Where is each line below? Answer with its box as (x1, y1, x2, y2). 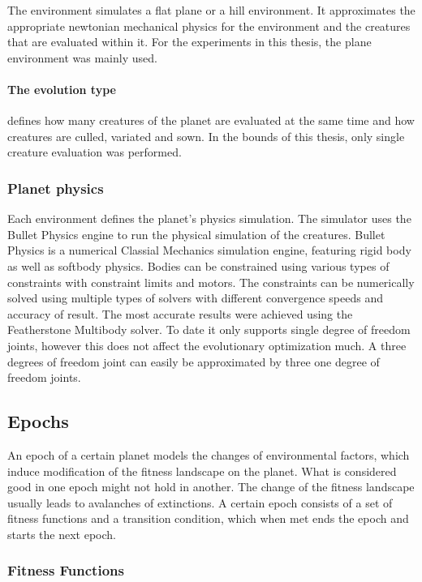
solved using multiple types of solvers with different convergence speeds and (7, 289, 384, 306)
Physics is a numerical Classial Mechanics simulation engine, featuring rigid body (7, 242, 411, 259)
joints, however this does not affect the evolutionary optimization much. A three (7, 336, 407, 353)
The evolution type (7, 80, 116, 97)
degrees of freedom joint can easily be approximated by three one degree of (7, 353, 380, 370)
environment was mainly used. (7, 49, 157, 66)
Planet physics (7, 178, 104, 198)
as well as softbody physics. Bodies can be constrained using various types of (7, 257, 390, 274)
